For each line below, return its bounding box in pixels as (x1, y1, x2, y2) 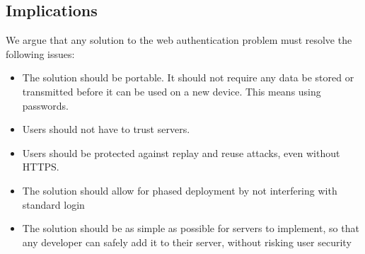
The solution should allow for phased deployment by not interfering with (22, 183, 337, 197)
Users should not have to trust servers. (22, 122, 190, 137)
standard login (22, 197, 85, 212)
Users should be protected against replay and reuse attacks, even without (22, 145, 340, 160)
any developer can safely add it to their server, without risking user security (22, 234, 352, 249)
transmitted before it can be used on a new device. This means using (22, 83, 321, 98)
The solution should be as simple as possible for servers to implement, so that (22, 221, 359, 236)
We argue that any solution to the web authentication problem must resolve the (6, 33, 352, 47)
